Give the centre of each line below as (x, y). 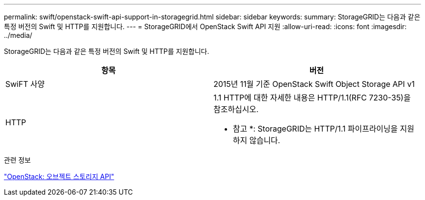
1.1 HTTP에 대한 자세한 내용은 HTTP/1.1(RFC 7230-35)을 (312, 98)
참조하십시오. (236, 109)
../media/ (18, 35)
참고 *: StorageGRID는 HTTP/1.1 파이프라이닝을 (315, 129)
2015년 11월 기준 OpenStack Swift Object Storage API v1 (314, 84)
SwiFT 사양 (25, 84)
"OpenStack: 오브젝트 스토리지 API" (59, 176)
